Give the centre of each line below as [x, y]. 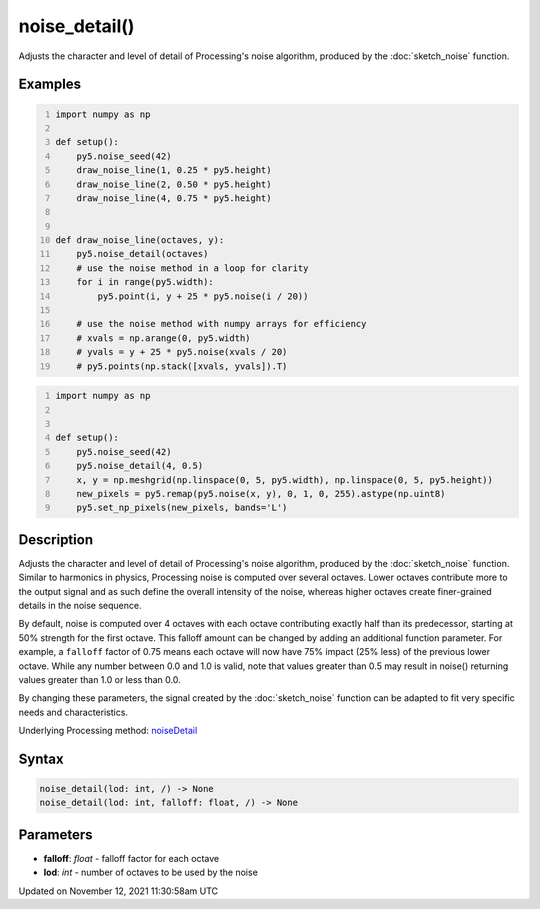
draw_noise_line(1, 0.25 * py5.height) [174, 170]
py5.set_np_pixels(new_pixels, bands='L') [182, 508]
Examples [50, 84]
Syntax [41, 758]
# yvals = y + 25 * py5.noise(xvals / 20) [182, 352]
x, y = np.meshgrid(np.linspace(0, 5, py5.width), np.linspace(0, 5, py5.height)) [285, 479]
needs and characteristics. [73, 712]
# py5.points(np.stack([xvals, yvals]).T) [182, 366]
